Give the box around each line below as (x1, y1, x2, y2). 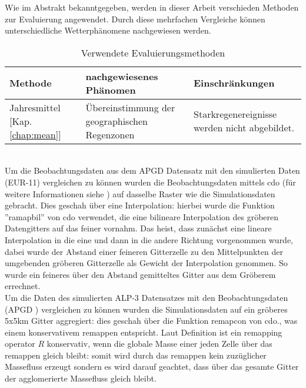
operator (5, 337, 35, 350)
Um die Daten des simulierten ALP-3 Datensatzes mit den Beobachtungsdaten (5, 291, 288, 303)
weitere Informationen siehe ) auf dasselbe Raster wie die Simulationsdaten (5, 187, 275, 200)
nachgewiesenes (85, 69, 158, 83)
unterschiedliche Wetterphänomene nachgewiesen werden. (5, 24, 211, 37)
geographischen (85, 114, 148, 128)
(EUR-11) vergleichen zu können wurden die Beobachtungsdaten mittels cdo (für (5, 175, 296, 188)
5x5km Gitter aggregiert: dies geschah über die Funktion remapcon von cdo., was (5, 314, 298, 327)
